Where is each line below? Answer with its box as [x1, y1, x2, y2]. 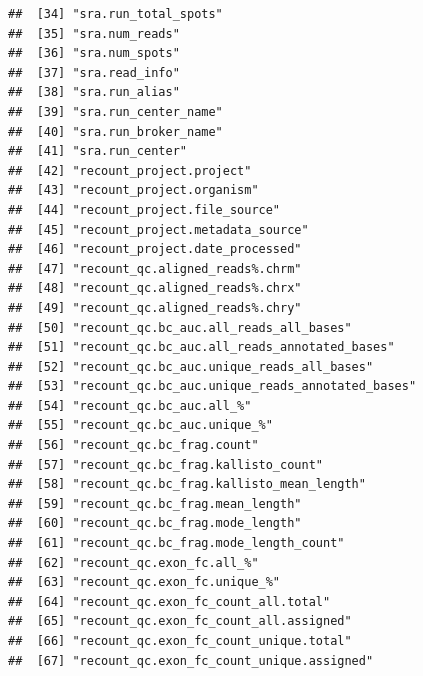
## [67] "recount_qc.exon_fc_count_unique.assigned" [8, 653, 374, 668]
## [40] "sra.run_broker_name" [8, 124, 223, 139]
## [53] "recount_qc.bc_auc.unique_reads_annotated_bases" [8, 379, 417, 394]
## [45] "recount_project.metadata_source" [8, 222, 309, 237]
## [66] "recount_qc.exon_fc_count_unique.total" [8, 634, 352, 648]
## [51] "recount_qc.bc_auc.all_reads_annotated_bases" [8, 340, 395, 355]
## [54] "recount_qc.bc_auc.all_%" [8, 398, 252, 413]
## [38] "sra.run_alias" [8, 85, 180, 100]
